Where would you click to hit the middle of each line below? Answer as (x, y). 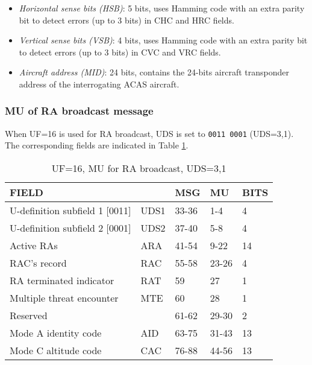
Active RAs (34, 246)
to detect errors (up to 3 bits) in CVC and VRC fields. (120, 52)
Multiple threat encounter (64, 298)
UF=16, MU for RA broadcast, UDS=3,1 (139, 168)
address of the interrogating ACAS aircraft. (99, 84)
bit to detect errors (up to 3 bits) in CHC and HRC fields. (126, 20)
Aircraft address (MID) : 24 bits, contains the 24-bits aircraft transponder (154, 72)
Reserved (29, 316)
